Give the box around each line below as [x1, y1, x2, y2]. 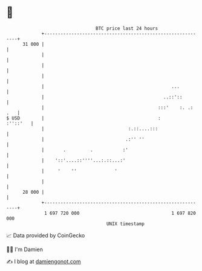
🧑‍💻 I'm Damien [6, 246, 44, 253]
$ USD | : [6, 115, 161, 121]
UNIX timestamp [106, 220, 145, 227]
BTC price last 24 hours [96, 25, 158, 31]
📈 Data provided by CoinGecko [6, 232, 85, 239]
